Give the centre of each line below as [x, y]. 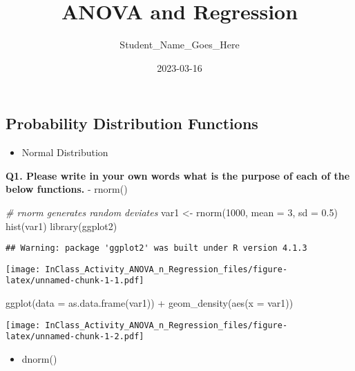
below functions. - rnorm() [67, 189]
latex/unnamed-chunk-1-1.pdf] [75, 281]
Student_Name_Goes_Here [180, 45]
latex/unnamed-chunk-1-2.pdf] [75, 337]
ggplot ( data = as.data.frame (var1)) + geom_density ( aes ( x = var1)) [150, 303]
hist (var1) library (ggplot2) [61, 226]
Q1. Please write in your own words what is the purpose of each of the [178, 175]
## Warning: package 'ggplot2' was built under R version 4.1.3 [156, 248]
